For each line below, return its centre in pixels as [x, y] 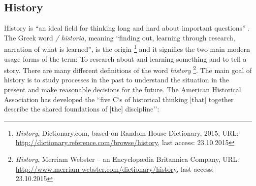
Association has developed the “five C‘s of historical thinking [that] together [119, 99]
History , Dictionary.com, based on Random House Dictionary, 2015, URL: [127, 132]
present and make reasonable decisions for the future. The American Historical [123, 90]
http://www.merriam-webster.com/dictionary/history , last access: [115, 168]
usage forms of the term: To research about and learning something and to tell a [125, 58]
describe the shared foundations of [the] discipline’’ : [82, 109]
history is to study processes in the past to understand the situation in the [116, 80]
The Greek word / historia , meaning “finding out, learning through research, [120, 37]
